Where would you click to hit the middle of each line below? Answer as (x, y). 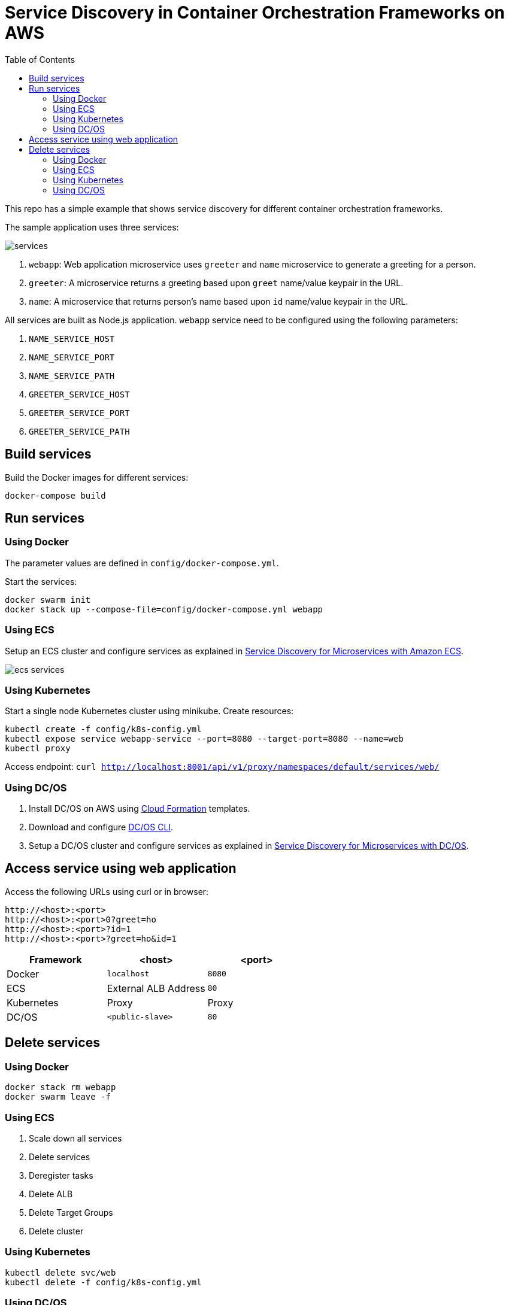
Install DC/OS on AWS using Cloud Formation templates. (140, 809)
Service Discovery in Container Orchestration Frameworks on (255, 13)
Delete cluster (56, 1231)
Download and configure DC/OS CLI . (101, 827)
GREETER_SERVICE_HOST (79, 394)
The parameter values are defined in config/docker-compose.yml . (142, 563)
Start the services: (41, 581)
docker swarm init (48, 600)
